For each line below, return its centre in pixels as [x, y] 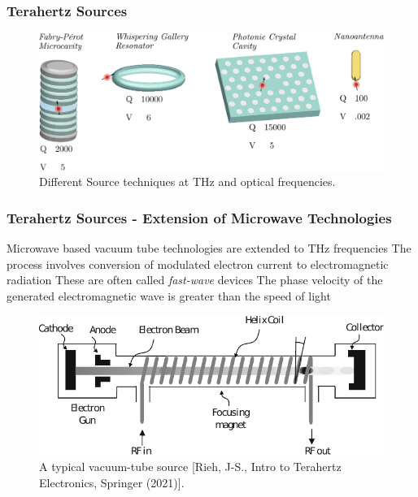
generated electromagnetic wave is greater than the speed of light [169, 295]
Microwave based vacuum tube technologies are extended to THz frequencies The [209, 248]
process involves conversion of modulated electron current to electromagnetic [198, 264]
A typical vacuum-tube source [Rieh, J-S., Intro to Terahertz [190, 467]
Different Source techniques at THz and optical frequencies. [187, 182]
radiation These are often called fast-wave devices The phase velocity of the [195, 280]
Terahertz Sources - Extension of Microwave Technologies [199, 217]
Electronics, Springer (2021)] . [112, 482]
